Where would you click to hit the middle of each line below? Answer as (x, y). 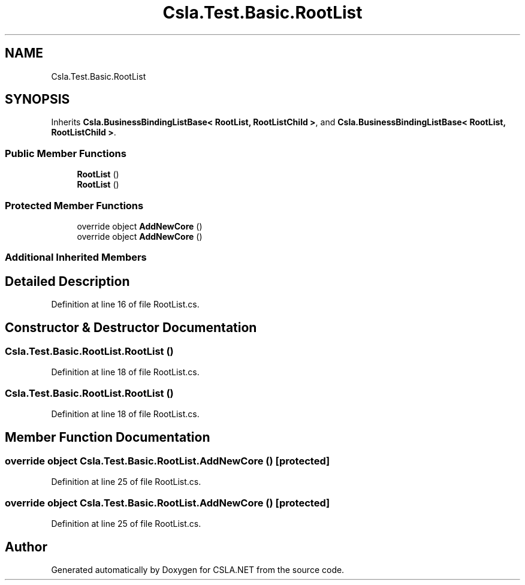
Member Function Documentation (108, 437)
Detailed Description (67, 281)
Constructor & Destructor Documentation (131, 327)
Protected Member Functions (74, 205)
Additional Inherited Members (76, 257)
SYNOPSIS (37, 99)
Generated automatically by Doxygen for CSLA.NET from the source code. (198, 569)
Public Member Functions (66, 153)
